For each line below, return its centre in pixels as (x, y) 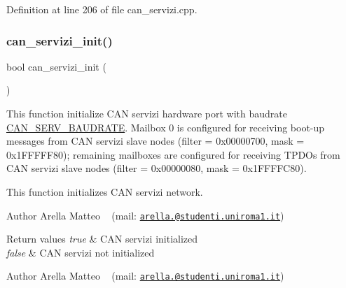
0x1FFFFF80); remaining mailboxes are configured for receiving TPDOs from (173, 154)
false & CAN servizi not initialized (81, 252)
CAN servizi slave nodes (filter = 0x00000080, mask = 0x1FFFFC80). (157, 168)
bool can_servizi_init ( (56, 66)
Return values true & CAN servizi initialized (102, 239)
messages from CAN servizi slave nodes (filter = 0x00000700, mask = (155, 141)
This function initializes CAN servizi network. (105, 191)
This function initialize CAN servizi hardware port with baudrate (147, 113)
